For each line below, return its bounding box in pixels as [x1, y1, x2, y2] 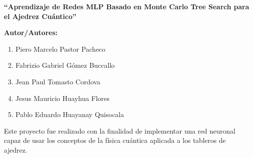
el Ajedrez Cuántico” [4, 11, 76, 21]
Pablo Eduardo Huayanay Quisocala [15, 109, 124, 119]
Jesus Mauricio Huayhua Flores [15, 93, 110, 103]
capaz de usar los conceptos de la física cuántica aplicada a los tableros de [4, 135, 226, 145]
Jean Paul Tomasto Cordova [15, 76, 100, 86]
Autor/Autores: [4, 27, 58, 38]
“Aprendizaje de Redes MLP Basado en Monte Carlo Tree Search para [4, 1, 250, 11]
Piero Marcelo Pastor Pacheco [15, 43, 106, 54]
